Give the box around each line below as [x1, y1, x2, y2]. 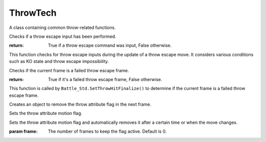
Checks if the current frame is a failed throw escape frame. [9, 67, 129, 73]
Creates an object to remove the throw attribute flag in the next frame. [9, 101, 151, 108]
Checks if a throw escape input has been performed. [9, 33, 117, 39]
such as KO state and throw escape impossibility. [9, 58, 109, 64]
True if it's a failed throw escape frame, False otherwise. [48, 76, 163, 82]
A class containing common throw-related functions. [9, 25, 116, 30]
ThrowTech [9, 7, 57, 18]
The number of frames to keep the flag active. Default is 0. [48, 128, 167, 135]
